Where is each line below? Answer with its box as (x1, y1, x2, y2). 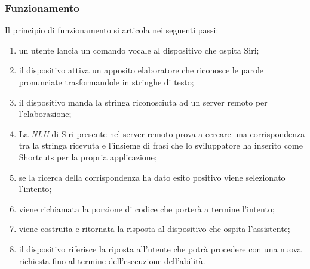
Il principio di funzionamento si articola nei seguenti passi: (5, 24, 219, 36)
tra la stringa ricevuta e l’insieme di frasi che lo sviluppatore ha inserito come (19, 139, 303, 151)
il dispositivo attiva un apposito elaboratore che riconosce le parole (19, 64, 263, 76)
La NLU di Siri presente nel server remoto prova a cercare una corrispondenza (19, 127, 305, 140)
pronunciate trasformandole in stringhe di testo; (19, 76, 194, 88)
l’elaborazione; (19, 107, 72, 120)
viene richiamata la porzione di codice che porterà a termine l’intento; (19, 202, 275, 215)
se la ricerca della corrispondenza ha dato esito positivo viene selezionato (19, 171, 286, 183)
